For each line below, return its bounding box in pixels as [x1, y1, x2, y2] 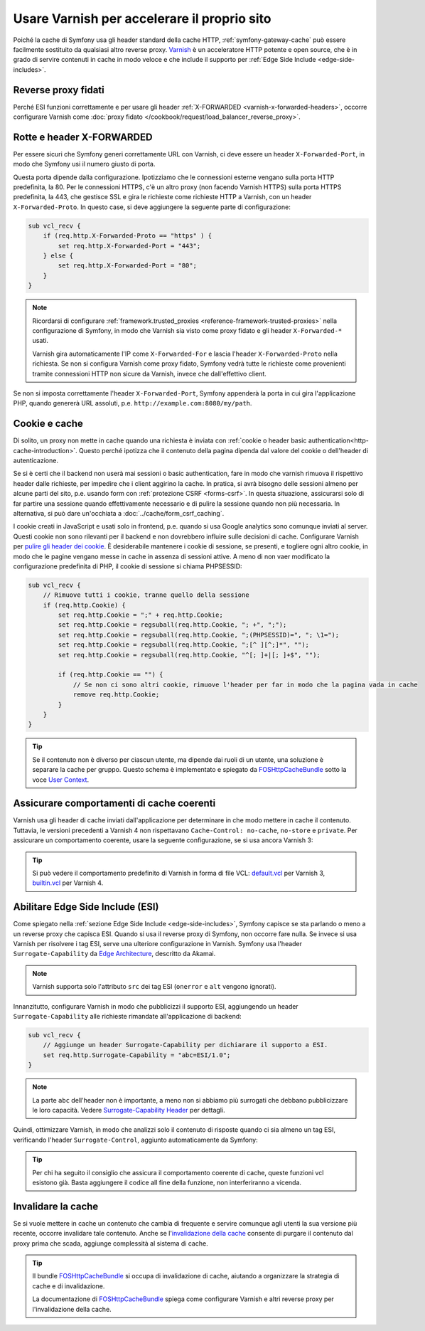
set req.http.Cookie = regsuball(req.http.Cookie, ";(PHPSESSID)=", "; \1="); [58, 630, 340, 639]
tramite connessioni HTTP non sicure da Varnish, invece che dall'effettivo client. [32, 369, 267, 378]
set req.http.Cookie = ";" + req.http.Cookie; [58, 611, 223, 619]
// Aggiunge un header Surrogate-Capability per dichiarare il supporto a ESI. [43, 1041, 328, 1049]
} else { [43, 252, 74, 260]
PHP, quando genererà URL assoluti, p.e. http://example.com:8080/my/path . [13, 399, 252, 408]
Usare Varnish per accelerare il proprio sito [13, 11, 271, 26]
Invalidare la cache [13, 1200, 99, 1212]
